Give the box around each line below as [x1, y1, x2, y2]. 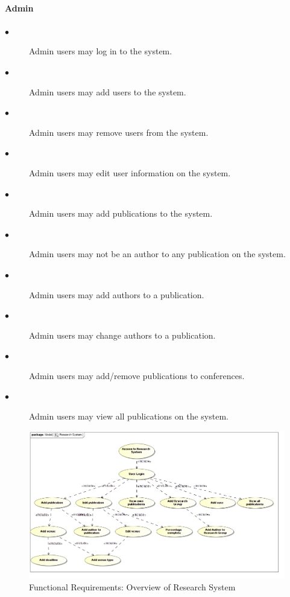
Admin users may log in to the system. [29, 45, 172, 57]
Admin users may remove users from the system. [29, 126, 209, 138]
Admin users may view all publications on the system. [29, 410, 229, 423]
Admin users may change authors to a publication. [29, 328, 216, 341]
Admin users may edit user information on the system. [29, 166, 231, 179]
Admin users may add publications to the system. [29, 207, 213, 220]
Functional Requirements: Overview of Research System [29, 580, 236, 593]
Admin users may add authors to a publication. [29, 288, 204, 301]
